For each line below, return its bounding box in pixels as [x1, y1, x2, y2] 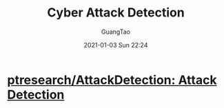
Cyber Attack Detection [47, 5, 185, 21]
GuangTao [101, 28, 131, 36]
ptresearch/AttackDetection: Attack [7, 72, 217, 87]
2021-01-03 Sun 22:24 [83, 41, 148, 49]
